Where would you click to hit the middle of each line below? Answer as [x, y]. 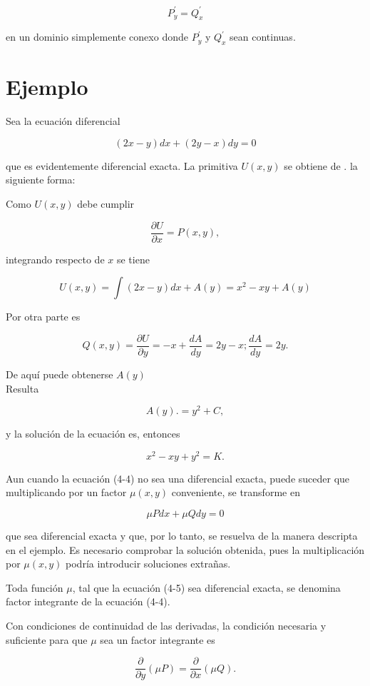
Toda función [35, 587]
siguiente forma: [41, 180]
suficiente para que [47, 639]
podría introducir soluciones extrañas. [148, 564]
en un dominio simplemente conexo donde [97, 37]
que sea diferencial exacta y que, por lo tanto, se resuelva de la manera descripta [182, 536]
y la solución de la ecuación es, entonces [93, 434]
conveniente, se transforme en [236, 492]
